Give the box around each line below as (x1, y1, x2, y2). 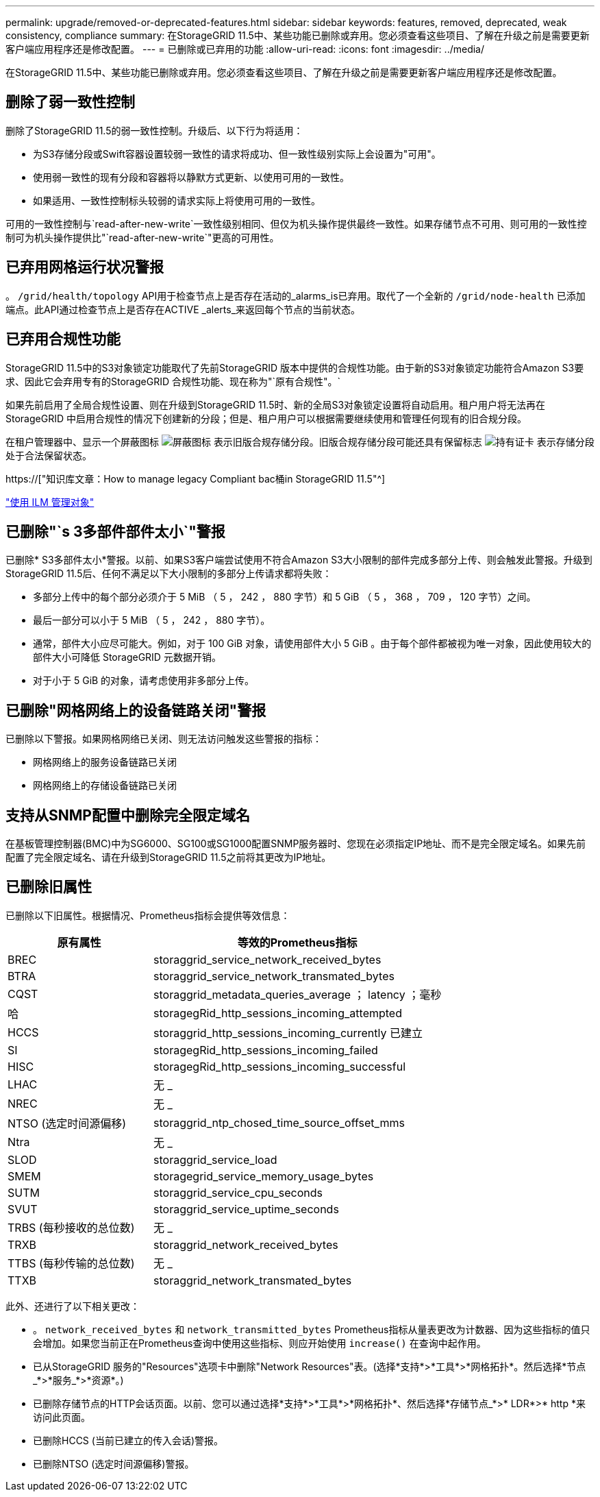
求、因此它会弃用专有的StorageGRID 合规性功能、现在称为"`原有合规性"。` (5, 375, 341, 387)
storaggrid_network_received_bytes (153, 1237, 338, 1252)
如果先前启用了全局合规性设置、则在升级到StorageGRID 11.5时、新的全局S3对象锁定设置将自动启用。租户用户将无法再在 (5, 398, 546, 411)
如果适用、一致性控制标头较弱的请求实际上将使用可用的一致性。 (33, 194, 321, 206)
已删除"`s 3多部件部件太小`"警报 (5, 522, 225, 540)
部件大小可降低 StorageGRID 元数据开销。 (33, 651, 221, 664)
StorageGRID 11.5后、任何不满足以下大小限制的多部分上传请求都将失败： (5, 568, 332, 580)
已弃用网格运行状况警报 (5, 258, 164, 276)
